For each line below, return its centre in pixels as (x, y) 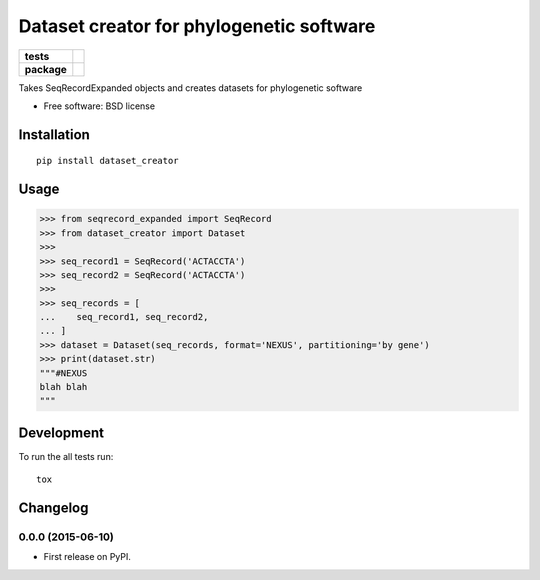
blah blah (63, 387)
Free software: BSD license (99, 106)
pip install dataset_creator (107, 161)
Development (61, 432)
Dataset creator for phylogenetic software (197, 26)
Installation (54, 134)
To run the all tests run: (66, 456)
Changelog (53, 508)
